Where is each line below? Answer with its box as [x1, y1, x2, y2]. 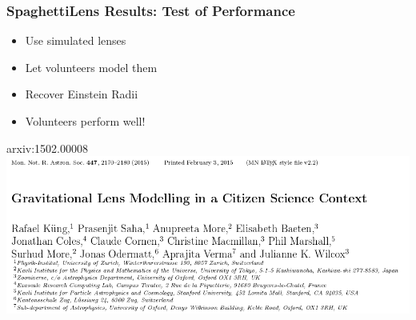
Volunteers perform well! [25, 113, 146, 129]
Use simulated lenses [25, 32, 126, 49]
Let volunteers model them [25, 58, 158, 75]
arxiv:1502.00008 [6, 139, 88, 156]
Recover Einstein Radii [25, 86, 138, 102]
